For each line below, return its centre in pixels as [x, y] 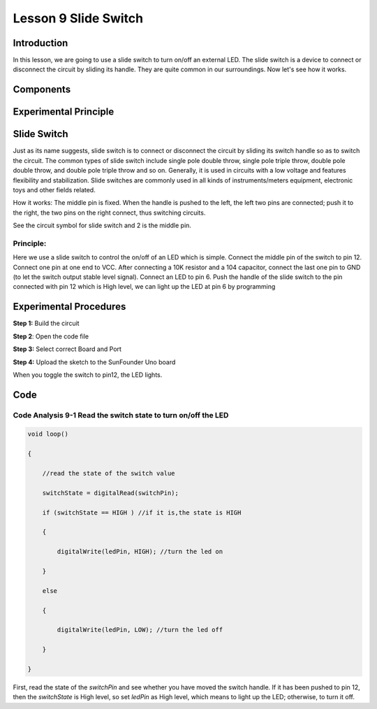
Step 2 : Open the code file [51, 336]
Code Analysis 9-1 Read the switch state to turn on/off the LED [121, 415]
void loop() [48, 434]
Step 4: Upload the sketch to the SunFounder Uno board [94, 362]
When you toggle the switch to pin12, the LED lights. [88, 375]
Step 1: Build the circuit [46, 323]
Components [42, 90]
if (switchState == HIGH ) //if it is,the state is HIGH [142, 513]
